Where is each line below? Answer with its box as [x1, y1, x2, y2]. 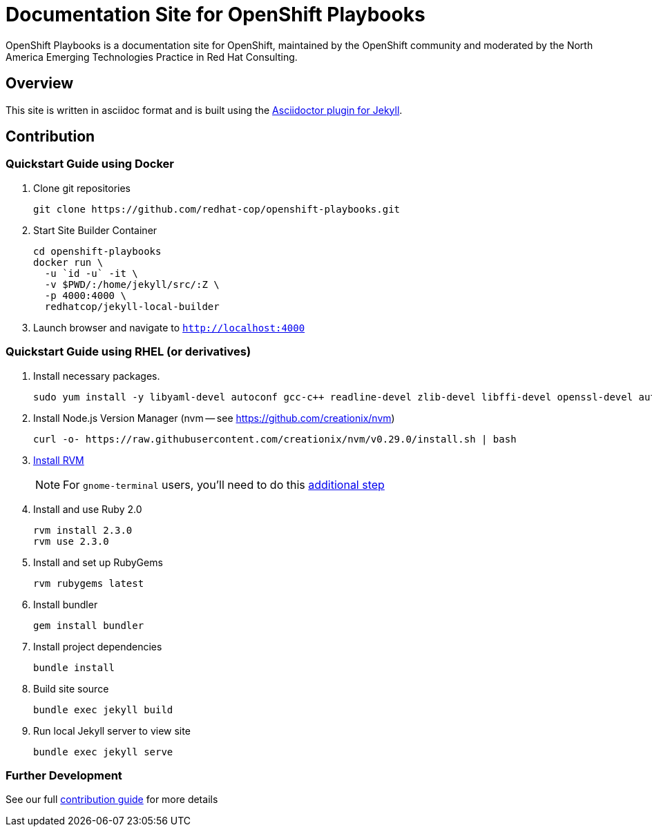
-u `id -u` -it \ [44, 267, 138, 279]
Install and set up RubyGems [33, 556, 163, 568]
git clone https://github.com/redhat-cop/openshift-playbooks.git [33, 203, 401, 215]
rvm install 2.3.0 [33, 524, 133, 536]
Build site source [33, 682, 109, 695]
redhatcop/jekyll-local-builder [44, 300, 220, 312]
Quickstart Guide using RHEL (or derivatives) [6, 345, 251, 359]
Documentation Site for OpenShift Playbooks [6, 3, 425, 26]
